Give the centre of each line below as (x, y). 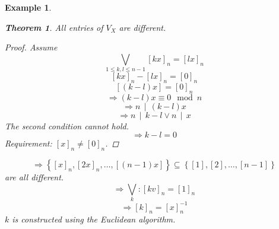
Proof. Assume (31, 47)
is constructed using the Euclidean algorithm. (94, 219)
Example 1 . (28, 7)
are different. (142, 27)
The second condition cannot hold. (67, 125)
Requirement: (28, 143)
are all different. (34, 177)
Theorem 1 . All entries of (54, 27)
